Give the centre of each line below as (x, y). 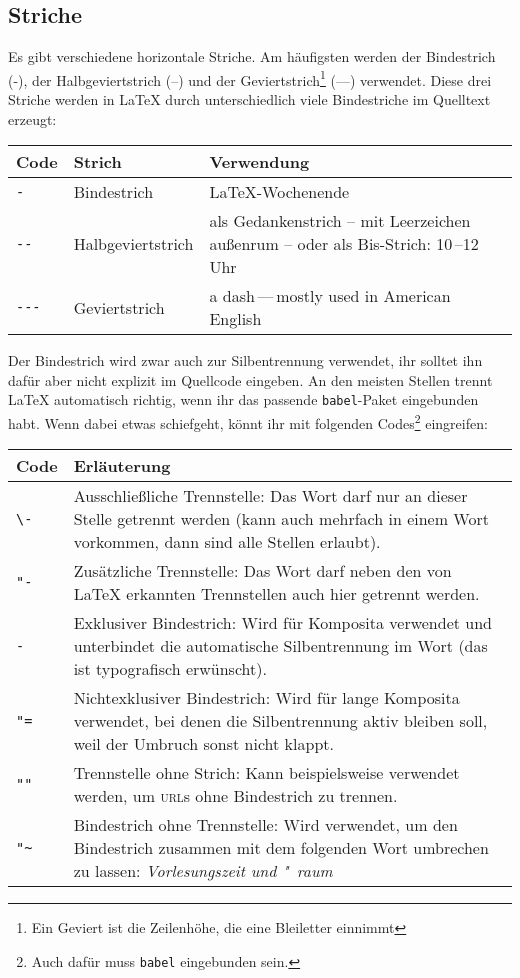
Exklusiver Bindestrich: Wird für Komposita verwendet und (282, 623)
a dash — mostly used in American (330, 296)
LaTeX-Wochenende (279, 192)
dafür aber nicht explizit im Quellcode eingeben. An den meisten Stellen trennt (250, 379)
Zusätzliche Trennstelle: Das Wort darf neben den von (262, 571)
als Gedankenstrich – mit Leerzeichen (340, 221)
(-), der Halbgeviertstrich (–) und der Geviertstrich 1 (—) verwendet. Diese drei (250, 78)
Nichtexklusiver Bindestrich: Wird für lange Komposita (266, 698)
